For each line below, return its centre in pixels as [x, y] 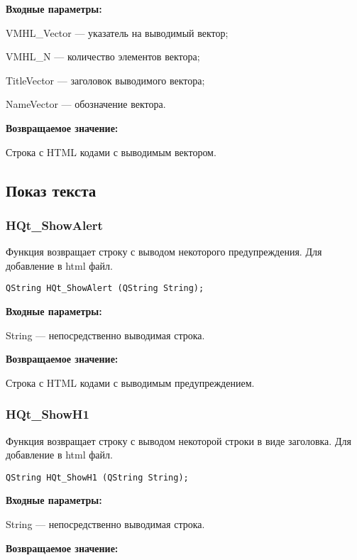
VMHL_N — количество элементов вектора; [103, 56]
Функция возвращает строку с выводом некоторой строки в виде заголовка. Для [178, 440]
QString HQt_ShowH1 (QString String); [97, 477]
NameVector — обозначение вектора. [86, 104]
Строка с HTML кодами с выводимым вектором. [111, 152]
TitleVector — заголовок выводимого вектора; [105, 80]
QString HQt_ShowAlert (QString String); [105, 289]
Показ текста [51, 190]
